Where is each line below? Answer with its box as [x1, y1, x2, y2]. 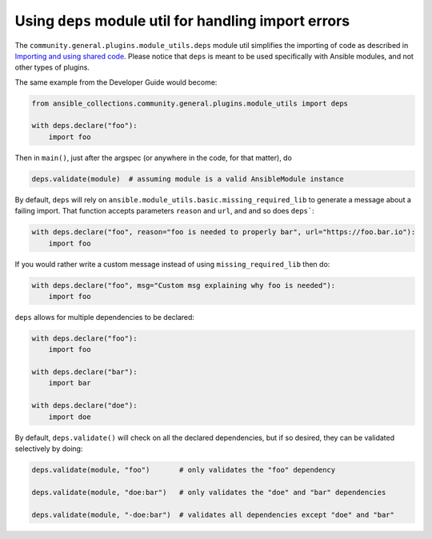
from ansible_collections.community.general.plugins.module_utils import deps [31, 98, 348, 108]
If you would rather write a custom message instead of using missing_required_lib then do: [14, 259, 330, 269]
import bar [48, 378, 91, 388]
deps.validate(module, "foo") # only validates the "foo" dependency [31, 465, 336, 475]
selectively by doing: [14, 444, 83, 453]
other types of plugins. [14, 62, 90, 72]
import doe [48, 412, 91, 421]
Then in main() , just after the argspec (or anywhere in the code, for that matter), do [14, 153, 292, 162]
